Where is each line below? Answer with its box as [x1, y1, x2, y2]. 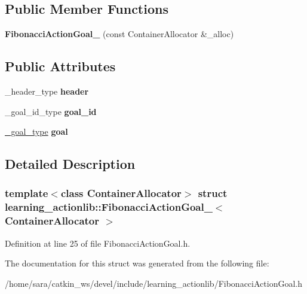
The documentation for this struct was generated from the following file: [5, 257, 269, 269]
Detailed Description [5, 154, 136, 173]
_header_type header [5, 85, 89, 97]
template [5, 186, 48, 201]
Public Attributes [5, 57, 116, 75]
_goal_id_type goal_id [5, 105, 97, 117]
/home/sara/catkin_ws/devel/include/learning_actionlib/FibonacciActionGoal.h [5, 277, 302, 289]
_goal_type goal [5, 125, 68, 138]
